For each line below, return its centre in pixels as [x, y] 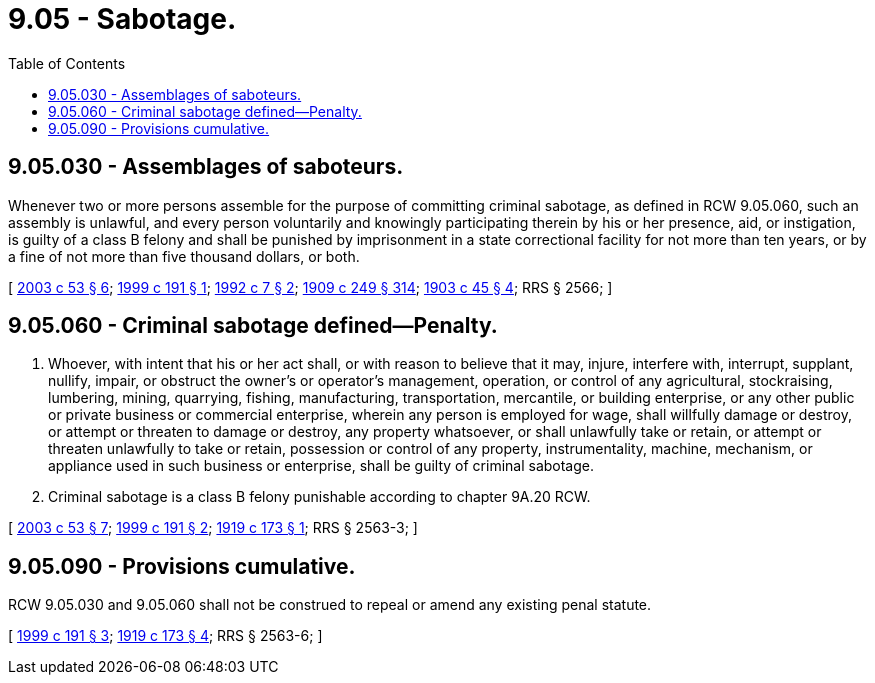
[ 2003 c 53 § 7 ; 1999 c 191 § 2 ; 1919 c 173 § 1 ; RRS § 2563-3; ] [213, 528]
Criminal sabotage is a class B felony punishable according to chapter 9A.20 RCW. [319, 497]
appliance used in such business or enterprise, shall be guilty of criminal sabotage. [321, 466]
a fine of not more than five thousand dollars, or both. [184, 256]
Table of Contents [67, 63]
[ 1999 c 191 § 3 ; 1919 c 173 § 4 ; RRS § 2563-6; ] [165, 636]
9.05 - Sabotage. [122, 19]
